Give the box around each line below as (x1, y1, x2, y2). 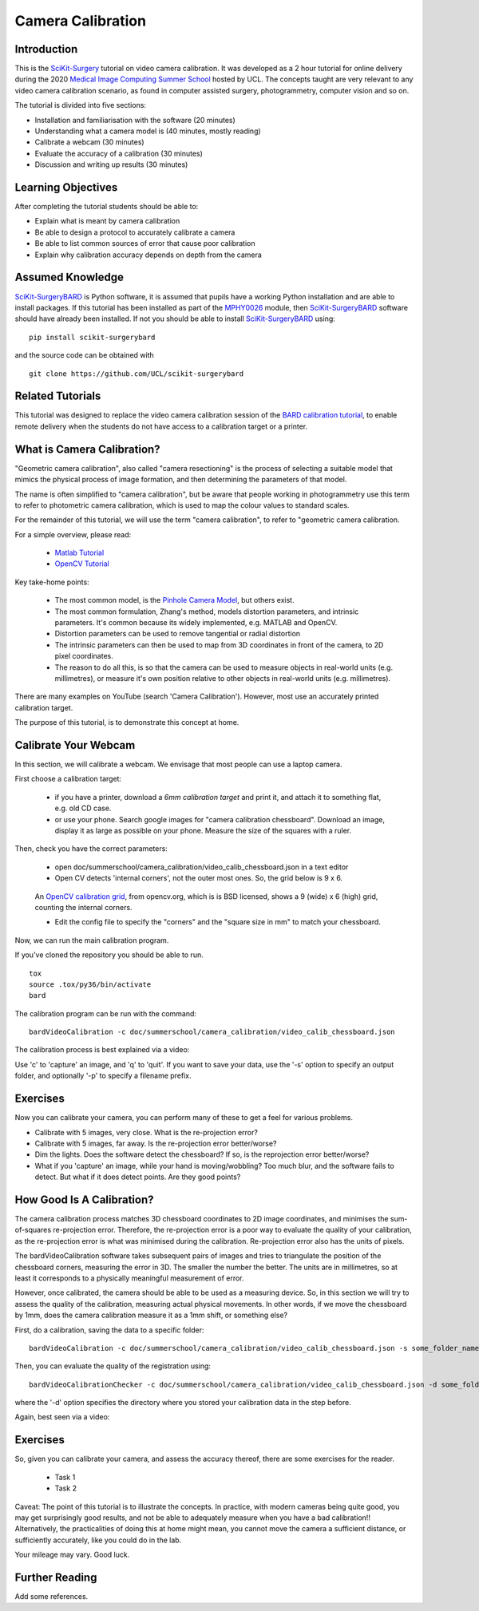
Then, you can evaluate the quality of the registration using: (14, 1361, 212, 1371)
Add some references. (14, 1592, 89, 1601)
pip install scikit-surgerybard (29, 332, 156, 342)
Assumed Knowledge (14, 271, 124, 284)
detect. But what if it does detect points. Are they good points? (34, 1172, 241, 1182)
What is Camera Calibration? (14, 442, 160, 456)
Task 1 (54, 1472, 76, 1482)
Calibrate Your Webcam (14, 738, 136, 752)
